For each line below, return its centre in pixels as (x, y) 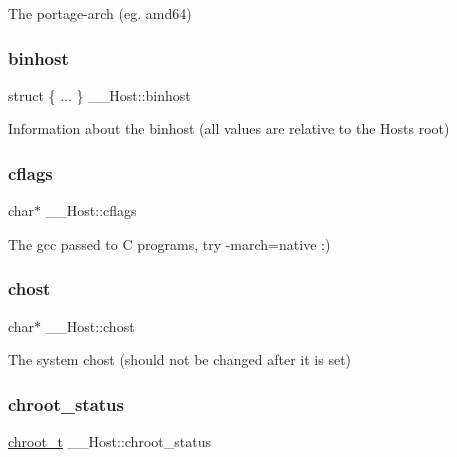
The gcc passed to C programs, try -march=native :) (169, 243)
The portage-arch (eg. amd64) (100, 13)
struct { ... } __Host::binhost (99, 94)
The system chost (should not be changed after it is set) (180, 359)
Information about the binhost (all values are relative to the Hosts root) (229, 128)
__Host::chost (90, 325)
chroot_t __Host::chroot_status (109, 441)
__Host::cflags (91, 210)
